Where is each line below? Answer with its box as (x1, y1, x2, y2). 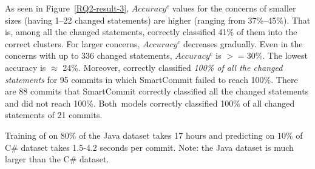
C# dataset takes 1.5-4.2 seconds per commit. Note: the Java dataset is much (5, 141, 294, 153)
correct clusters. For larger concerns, (5, 37, 140, 50)
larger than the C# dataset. (5, 153, 109, 165)
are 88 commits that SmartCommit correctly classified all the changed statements (5, 85, 309, 98)
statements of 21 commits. (5, 108, 103, 121)
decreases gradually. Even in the (183, 37, 303, 50)
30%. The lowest (246, 49, 308, 62)
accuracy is (5, 61, 46, 73)
